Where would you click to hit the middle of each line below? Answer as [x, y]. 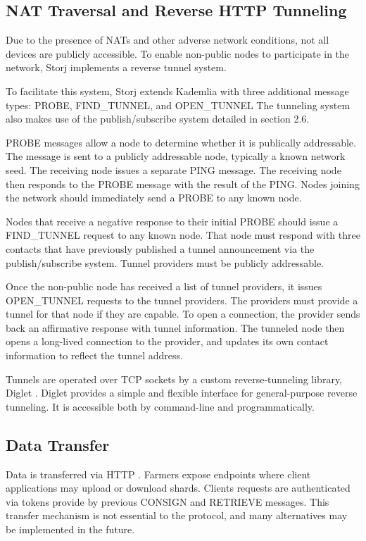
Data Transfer [58, 444]
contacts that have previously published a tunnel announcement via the [160, 248]
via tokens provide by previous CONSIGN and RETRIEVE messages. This [168, 501]
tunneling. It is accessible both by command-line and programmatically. [160, 406]
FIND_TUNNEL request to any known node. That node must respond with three [183, 235]
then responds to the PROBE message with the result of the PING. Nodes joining [183, 184]
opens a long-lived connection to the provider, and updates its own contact [167, 341]
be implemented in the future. [70, 529]
